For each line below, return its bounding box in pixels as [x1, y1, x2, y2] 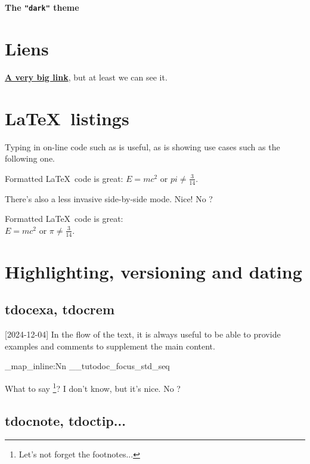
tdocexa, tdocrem [5, 300, 115, 318]
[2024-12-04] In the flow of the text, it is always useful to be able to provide [5, 328, 281, 341]
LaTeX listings [5, 106, 129, 130]
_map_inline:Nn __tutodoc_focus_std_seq [5, 360, 170, 372]
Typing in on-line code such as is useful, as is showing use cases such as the [5, 140, 280, 153]
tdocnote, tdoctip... [5, 411, 126, 429]
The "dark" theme [5, 1, 79, 13]
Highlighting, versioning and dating [5, 259, 302, 283]
